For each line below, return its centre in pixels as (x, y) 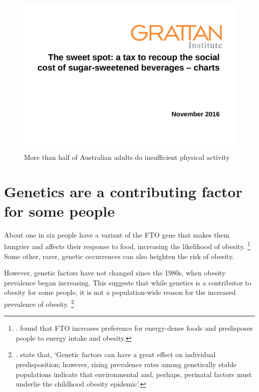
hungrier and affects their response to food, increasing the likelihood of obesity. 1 (127, 245)
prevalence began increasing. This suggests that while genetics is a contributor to (128, 282)
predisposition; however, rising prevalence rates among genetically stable (126, 364)
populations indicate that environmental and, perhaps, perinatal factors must (134, 374)
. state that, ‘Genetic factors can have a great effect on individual (116, 354)
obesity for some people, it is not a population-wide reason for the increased (120, 292)
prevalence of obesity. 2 (39, 303)
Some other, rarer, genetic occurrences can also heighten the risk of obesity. (119, 256)
